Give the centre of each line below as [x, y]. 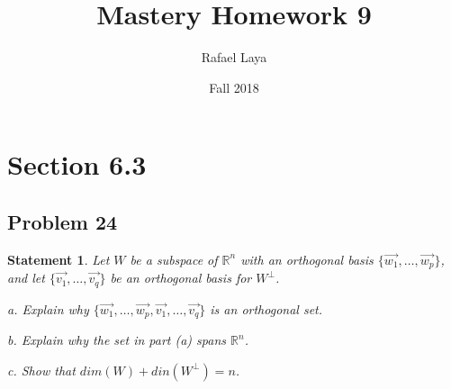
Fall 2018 [234, 87]
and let [26, 278]
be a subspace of [174, 259]
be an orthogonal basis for [181, 278]
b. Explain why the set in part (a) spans [117, 340]
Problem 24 [63, 221]
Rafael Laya [234, 57]
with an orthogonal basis [307, 259]
